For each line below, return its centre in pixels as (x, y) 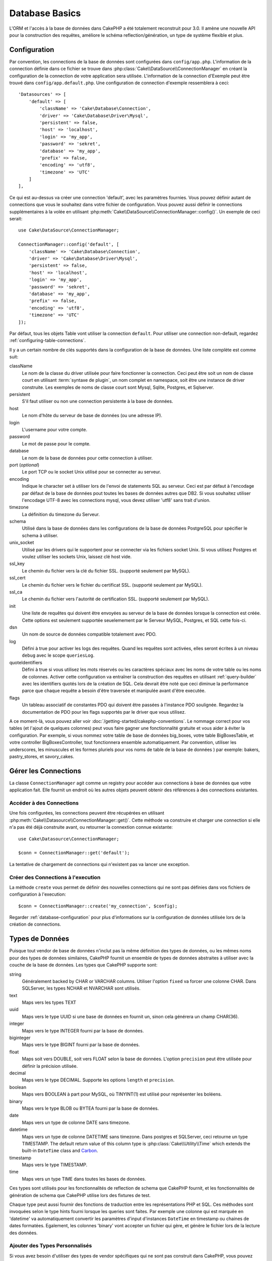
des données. (23, 1233)
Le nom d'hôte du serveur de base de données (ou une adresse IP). (92, 416)
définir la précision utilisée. (50, 1066)
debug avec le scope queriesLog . (58, 655)
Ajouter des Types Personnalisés (51, 1246)
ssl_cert (17, 578)
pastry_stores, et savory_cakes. (42, 756)
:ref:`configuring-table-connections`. (47, 340)
